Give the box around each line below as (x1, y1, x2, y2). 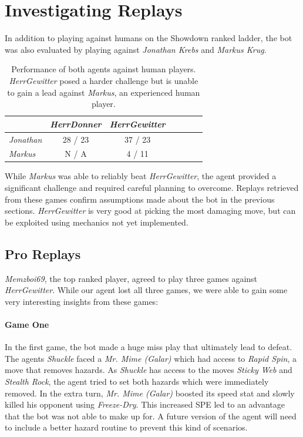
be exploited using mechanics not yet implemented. (5, 216, 188, 228)
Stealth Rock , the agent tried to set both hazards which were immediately (5, 375, 269, 387)
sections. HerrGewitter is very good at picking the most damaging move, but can (5, 204, 296, 217)
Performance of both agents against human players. (11, 63, 196, 75)
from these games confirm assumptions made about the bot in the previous (5, 193, 275, 205)
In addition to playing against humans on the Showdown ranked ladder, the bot (5, 32, 292, 44)
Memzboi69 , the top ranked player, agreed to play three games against (5, 272, 258, 284)
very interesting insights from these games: (5, 295, 159, 307)
